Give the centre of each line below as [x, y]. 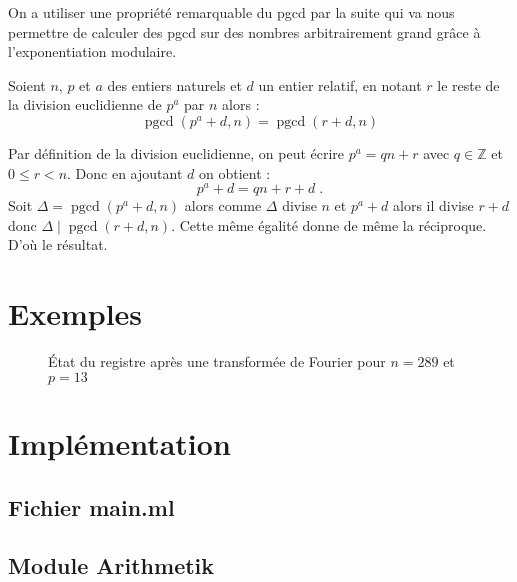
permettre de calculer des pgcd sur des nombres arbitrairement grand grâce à [244, 31]
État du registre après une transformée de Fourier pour [217, 361]
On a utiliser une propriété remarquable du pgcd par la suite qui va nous [231, 12]
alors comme [223, 205]
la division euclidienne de [85, 104]
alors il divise [433, 205]
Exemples [75, 313]
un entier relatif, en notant [340, 84]
